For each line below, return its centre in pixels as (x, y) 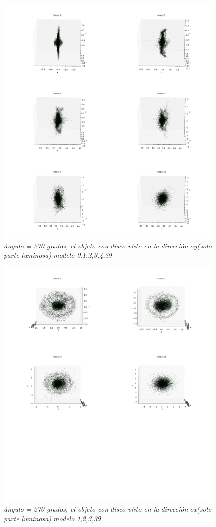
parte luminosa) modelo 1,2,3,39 (52, 518)
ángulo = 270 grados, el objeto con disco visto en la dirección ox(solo (108, 509)
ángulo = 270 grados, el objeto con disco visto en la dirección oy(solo (108, 245)
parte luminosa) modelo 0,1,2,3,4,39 (58, 255)
